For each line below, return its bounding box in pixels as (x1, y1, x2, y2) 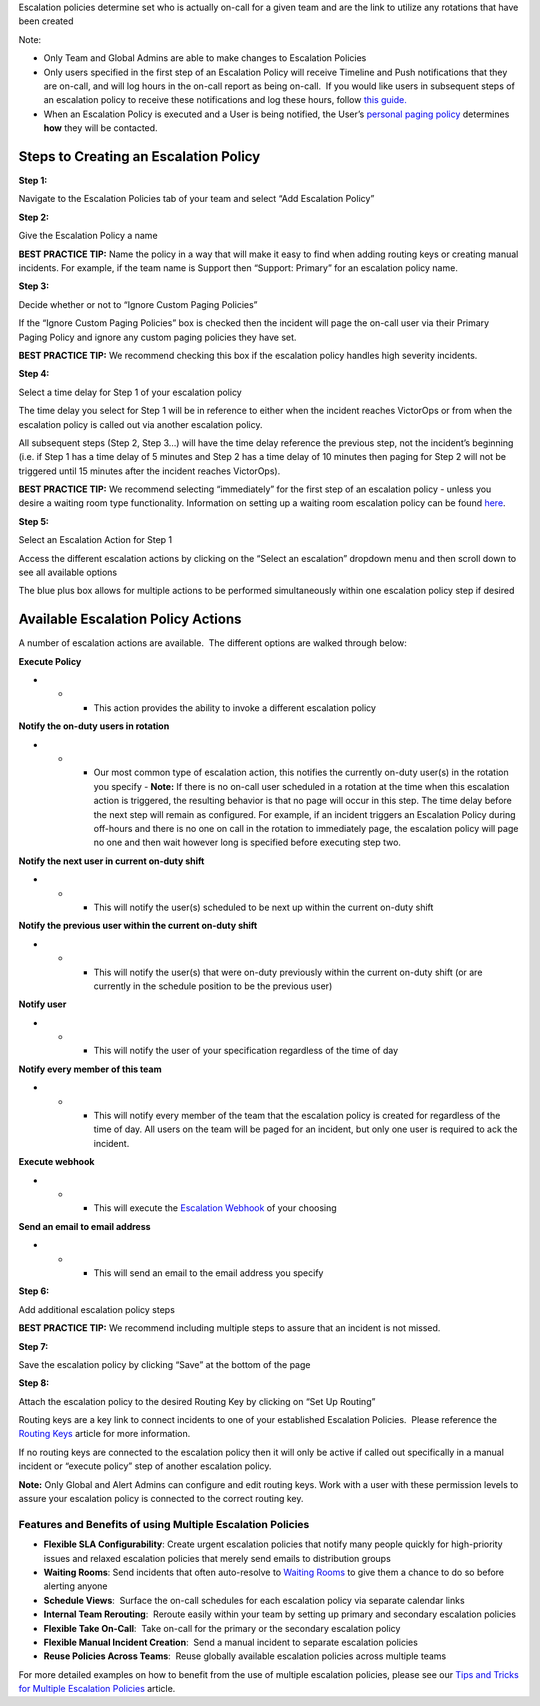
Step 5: (18, 515, 50, 527)
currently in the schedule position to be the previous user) (93, 980, 333, 992)
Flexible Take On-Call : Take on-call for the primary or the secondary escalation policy (43, 1622, 401, 1634)
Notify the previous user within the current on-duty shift (18, 920, 258, 932)
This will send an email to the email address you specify (93, 1266, 324, 1279)
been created (18, 15, 74, 27)
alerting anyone (43, 1580, 109, 1592)
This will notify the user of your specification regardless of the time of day (93, 1045, 399, 1057)
